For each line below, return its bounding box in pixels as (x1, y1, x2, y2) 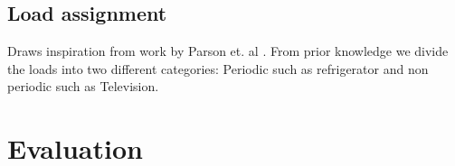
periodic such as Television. (7, 77, 159, 96)
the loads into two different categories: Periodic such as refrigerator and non (7, 59, 429, 78)
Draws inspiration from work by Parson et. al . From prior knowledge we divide (7, 41, 449, 60)
